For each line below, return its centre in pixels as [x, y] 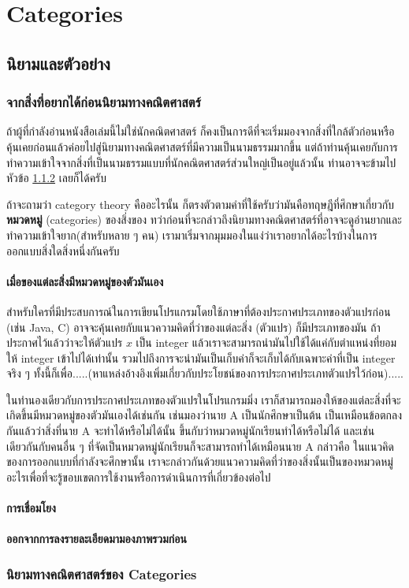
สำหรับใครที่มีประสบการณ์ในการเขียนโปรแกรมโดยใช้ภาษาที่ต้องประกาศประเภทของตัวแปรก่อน [199, 311]
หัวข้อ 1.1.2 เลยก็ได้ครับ [57, 178]
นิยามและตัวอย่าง [58, 63]
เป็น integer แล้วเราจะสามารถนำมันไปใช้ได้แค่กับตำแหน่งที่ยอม [266, 342]
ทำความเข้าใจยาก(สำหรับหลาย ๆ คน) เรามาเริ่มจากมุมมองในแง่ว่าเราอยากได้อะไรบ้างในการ [192, 234]
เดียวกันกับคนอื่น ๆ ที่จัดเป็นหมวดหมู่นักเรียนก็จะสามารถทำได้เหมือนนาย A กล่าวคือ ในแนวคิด [200, 446]
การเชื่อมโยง [31, 508]
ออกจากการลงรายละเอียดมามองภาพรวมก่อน [97, 539]
